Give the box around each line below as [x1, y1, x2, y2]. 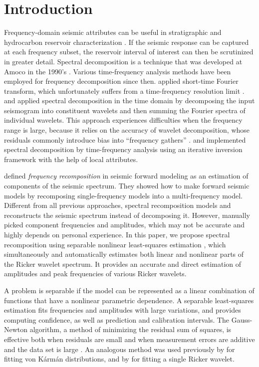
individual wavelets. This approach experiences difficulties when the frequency [4, 115, 243, 125]
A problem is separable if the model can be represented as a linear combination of [4, 285, 255, 295]
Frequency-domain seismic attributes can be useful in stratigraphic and [4, 27, 222, 37]
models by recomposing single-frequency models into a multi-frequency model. [4, 190, 243, 200]
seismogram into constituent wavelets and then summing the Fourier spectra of [4, 105, 246, 115]
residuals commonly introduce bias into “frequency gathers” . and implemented [4, 134, 246, 145]
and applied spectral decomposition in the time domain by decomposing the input [4, 95, 255, 106]
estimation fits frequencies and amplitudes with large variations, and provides [4, 305, 241, 315]
